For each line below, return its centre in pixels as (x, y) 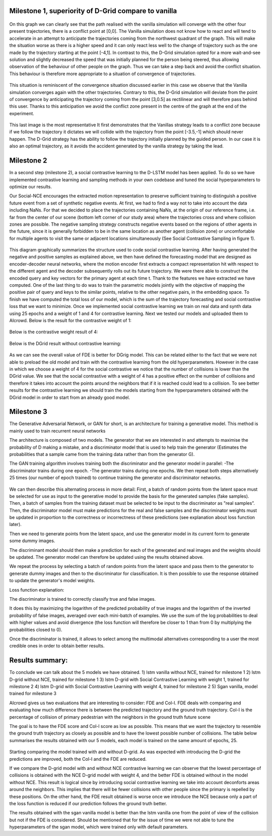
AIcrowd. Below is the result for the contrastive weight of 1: (71, 320)
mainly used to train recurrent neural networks (57, 431)
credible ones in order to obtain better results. (57, 646)
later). (16, 525)
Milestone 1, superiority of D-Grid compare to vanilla (93, 11)
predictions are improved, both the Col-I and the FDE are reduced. (78, 759)
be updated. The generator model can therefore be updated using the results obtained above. (107, 557)
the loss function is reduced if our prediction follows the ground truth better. (88, 803)
